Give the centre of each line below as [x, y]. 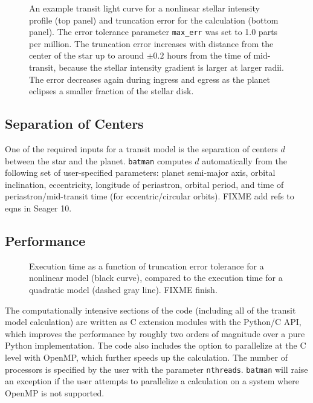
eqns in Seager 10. [38, 208]
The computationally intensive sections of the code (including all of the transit [150, 310]
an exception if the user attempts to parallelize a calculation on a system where [152, 381]
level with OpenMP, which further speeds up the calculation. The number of [146, 357]
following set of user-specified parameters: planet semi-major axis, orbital [140, 172]
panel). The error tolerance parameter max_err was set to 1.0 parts [153, 32]
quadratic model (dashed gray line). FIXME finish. [123, 290]
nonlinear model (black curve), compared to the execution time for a [156, 278]
